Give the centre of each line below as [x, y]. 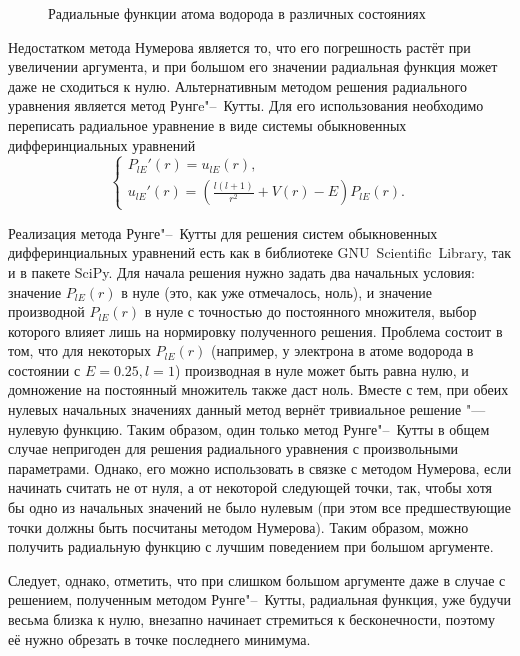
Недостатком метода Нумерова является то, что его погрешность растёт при [239, 46]
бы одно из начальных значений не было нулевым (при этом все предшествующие [259, 507]
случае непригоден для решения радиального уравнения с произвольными [233, 448]
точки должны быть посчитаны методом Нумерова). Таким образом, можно [238, 526]
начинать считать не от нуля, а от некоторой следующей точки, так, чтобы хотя [250, 487]
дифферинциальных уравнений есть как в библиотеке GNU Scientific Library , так [259, 252]
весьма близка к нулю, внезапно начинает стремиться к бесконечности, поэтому [251, 619]
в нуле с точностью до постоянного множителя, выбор [310, 311]
